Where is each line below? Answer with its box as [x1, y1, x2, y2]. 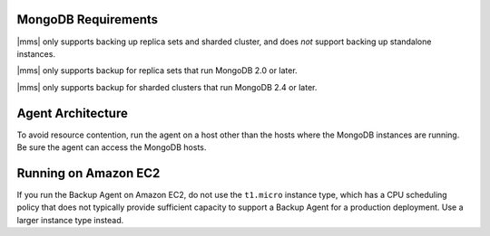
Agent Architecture [16, 105, 129, 121]
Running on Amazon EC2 [16, 165, 161, 181]
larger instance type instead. [16, 214, 124, 225]
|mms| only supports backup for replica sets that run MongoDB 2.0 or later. [16, 65, 299, 76]
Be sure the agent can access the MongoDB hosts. [16, 141, 207, 153]
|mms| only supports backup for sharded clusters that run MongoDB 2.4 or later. [16, 81, 318, 92]
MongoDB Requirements [16, 12, 159, 27]
